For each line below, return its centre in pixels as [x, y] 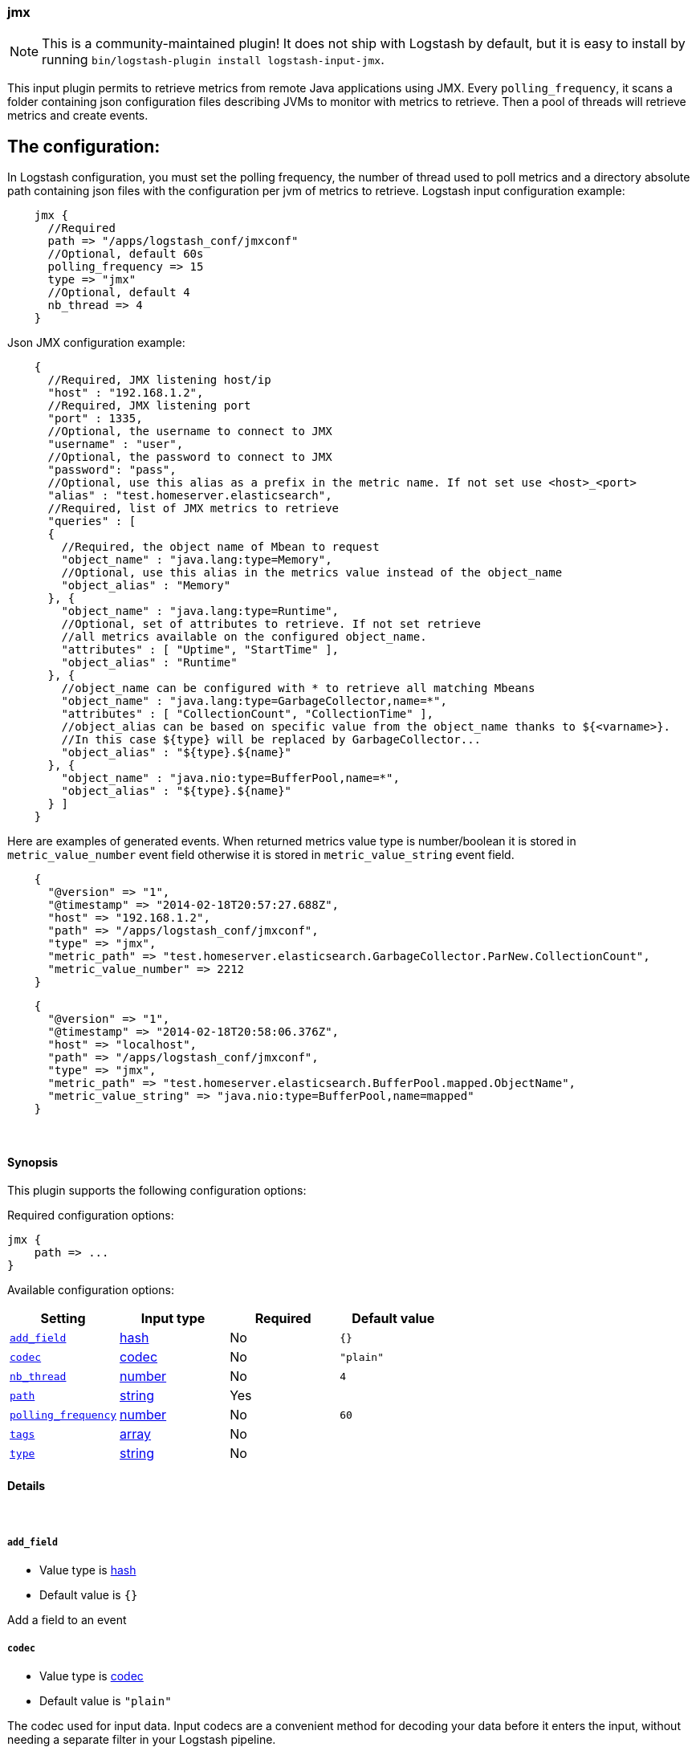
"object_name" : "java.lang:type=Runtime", [200, 611]
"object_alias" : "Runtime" [149, 663]
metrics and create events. [78, 116]
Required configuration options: [91, 1216]
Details [26, 1486]
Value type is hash [88, 1570]
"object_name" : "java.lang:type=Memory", [197, 560]
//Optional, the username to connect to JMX [190, 432]
